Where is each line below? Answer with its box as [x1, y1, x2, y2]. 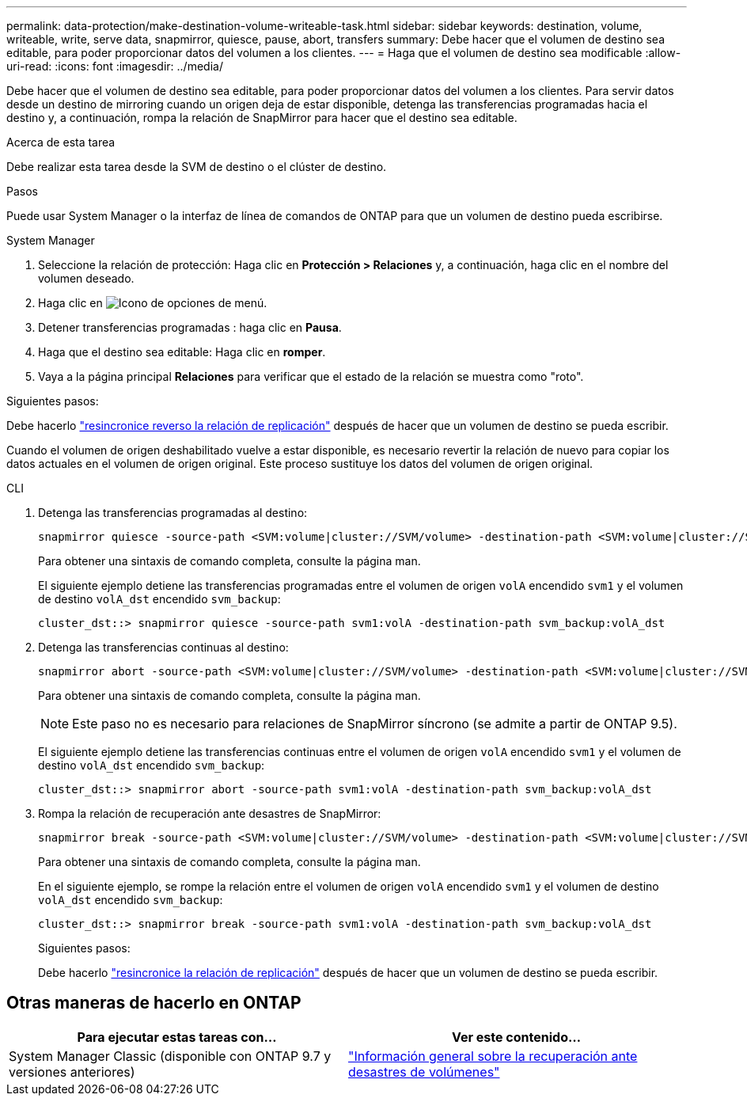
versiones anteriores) [9, 1063, 135, 1080]
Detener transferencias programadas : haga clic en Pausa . [38, 321, 342, 334]
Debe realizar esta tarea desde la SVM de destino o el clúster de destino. [6, 160, 387, 173]
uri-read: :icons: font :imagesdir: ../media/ [6, 59, 223, 73]
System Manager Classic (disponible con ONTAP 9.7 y [9, 1047, 332, 1064]
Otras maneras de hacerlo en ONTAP [6, 993, 301, 1013]
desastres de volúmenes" [348, 1063, 500, 1080]
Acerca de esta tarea [6, 135, 116, 149]
